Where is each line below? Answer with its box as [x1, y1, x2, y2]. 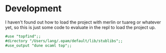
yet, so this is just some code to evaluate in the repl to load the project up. [5, 24, 156, 30]
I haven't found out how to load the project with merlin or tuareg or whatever [5, 19, 161, 25]
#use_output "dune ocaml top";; [5, 43, 72, 48]
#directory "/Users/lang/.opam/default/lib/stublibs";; [5, 38, 123, 43]
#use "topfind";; [5, 34, 41, 39]
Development [5, 3, 62, 14]
